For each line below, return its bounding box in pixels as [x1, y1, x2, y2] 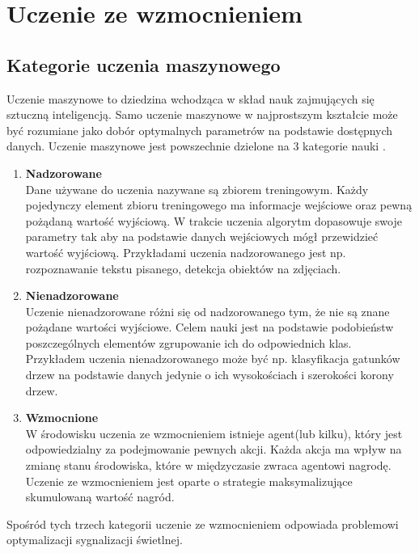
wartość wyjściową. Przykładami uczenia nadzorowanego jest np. [25, 243, 346, 260]
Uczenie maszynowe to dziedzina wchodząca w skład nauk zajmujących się [6, 90, 375, 107]
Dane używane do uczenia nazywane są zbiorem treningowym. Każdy [25, 180, 369, 197]
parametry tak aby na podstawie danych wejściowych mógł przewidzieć [25, 228, 379, 245]
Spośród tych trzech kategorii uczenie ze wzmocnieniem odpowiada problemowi [6, 515, 399, 532]
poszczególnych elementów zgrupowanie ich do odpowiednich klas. [25, 334, 352, 351]
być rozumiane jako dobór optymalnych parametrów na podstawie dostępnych [6, 121, 393, 138]
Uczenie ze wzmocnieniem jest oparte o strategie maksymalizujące [25, 472, 353, 489]
